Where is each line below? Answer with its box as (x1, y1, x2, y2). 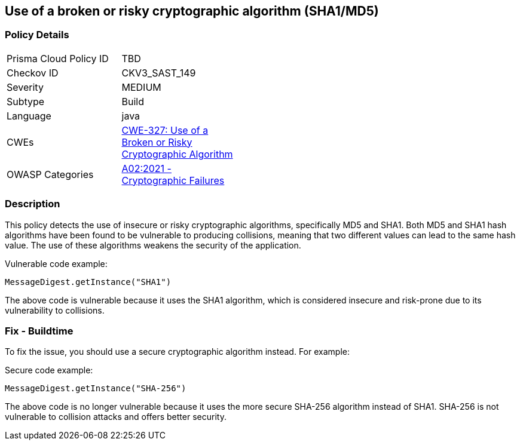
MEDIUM (121, 81, 161, 93)
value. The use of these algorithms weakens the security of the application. (5, 240, 301, 250)
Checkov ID (7, 66, 59, 79)
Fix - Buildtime (5, 324, 74, 337)
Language (7, 109, 51, 122)
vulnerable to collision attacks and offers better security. (5, 412, 227, 422)
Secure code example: (5, 365, 93, 376)
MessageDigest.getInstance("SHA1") (5, 277, 172, 287)
